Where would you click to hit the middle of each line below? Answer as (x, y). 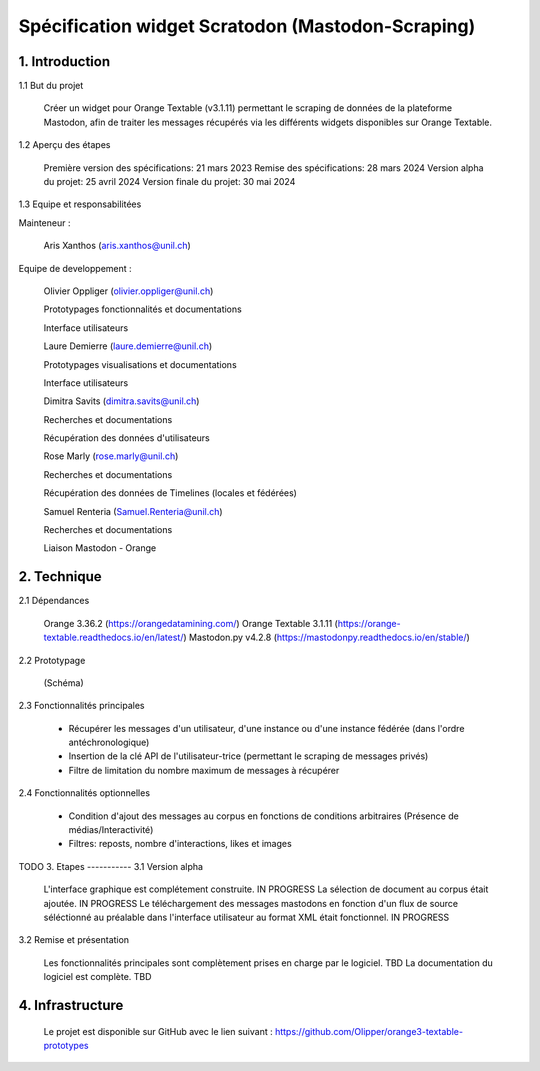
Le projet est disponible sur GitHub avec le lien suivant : (158, 1031)
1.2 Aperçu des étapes (64, 145)
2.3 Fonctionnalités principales (81, 706)
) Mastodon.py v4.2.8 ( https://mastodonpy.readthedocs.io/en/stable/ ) (326, 637)
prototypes (66, 1045)
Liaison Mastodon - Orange (100, 548)
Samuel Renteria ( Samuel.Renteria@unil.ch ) (133, 511)
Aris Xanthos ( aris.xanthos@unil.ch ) (117, 246)
